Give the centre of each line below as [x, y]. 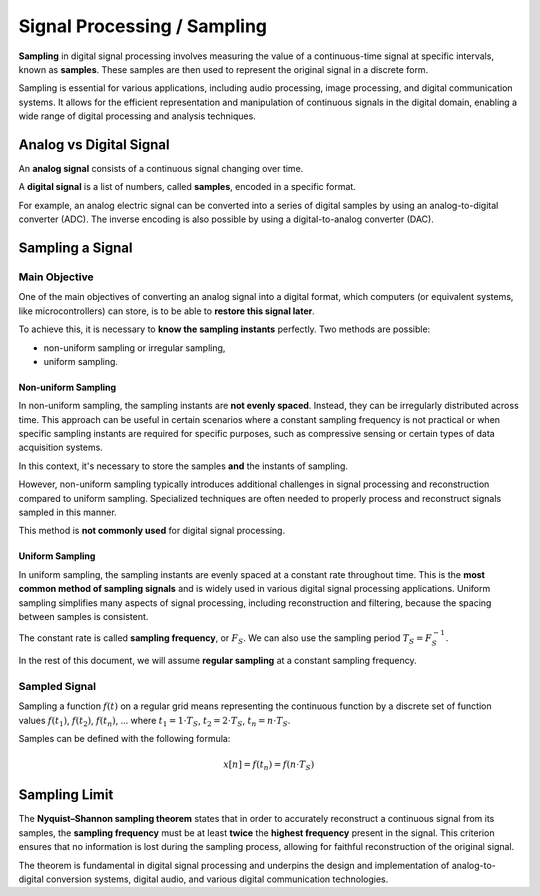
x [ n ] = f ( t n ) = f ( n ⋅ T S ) [269, 765]
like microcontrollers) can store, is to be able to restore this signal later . [166, 311]
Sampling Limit [66, 795]
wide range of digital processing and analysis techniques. [137, 116]
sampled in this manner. [67, 512]
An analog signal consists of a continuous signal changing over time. [161, 169]
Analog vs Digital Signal [94, 144]
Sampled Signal [57, 686]
